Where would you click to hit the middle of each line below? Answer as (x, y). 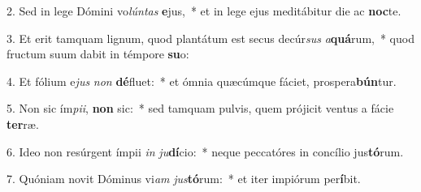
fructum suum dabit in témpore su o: (98, 54)
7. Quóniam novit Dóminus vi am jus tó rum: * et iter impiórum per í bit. (184, 179)
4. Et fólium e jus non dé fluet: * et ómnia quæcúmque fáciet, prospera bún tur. (202, 81)
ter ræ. (23, 124)
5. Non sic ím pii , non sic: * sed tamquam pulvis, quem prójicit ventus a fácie (200, 108)
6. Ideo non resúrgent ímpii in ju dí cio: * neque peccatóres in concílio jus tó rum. (205, 151)
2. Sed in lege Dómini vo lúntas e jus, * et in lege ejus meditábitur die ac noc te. (204, 11)
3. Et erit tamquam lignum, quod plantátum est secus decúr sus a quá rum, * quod (210, 38)
